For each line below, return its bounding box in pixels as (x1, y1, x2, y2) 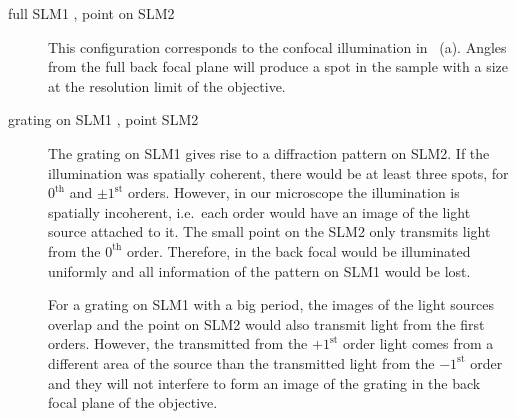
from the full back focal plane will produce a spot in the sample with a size (48, 56, 508, 77)
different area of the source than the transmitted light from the (48, 352, 435, 373)
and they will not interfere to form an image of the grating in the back (48, 372, 481, 393)
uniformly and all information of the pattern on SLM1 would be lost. (48, 260, 471, 281)
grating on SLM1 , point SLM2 (8, 109, 199, 130)
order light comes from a (343, 333, 494, 354)
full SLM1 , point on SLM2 (8, 3, 175, 23)
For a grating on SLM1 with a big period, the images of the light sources (48, 294, 495, 315)
